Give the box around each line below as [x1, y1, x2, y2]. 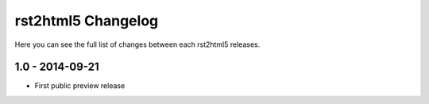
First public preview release [34, 81, 126, 91]
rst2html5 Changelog [14, 12, 159, 29]
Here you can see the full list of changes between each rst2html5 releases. [14, 40, 261, 49]
